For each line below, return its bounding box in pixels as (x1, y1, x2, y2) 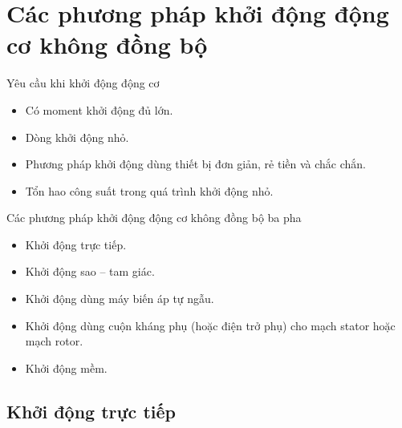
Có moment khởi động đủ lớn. (25, 101, 173, 118)
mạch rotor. (25, 333, 83, 349)
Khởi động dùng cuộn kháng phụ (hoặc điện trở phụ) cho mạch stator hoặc (25, 317, 396, 333)
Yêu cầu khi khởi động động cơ (6, 75, 160, 91)
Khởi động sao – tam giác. (25, 263, 155, 280)
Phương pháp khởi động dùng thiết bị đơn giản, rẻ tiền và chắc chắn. (25, 155, 366, 172)
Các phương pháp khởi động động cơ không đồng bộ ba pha (6, 209, 302, 226)
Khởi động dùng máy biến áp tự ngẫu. (25, 290, 214, 307)
